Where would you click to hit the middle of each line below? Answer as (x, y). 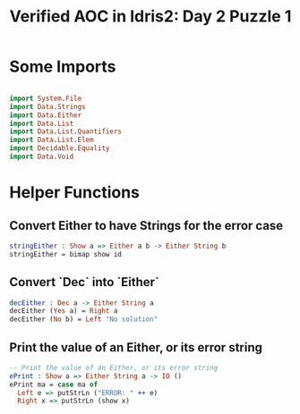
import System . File (46, 98)
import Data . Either (46, 115)
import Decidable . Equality (60, 148)
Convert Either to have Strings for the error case (146, 225)
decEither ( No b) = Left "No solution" (84, 319)
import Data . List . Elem (51, 140)
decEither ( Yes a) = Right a (64, 311)
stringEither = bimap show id (66, 254)
